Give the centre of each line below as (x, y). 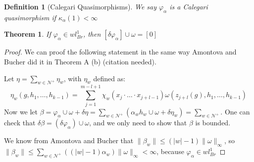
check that (20, 123)
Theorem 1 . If (27, 34)
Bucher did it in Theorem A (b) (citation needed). (80, 61)
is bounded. (213, 123)
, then (92, 34)
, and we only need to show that (138, 123)
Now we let (21, 111)
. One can (235, 111)
